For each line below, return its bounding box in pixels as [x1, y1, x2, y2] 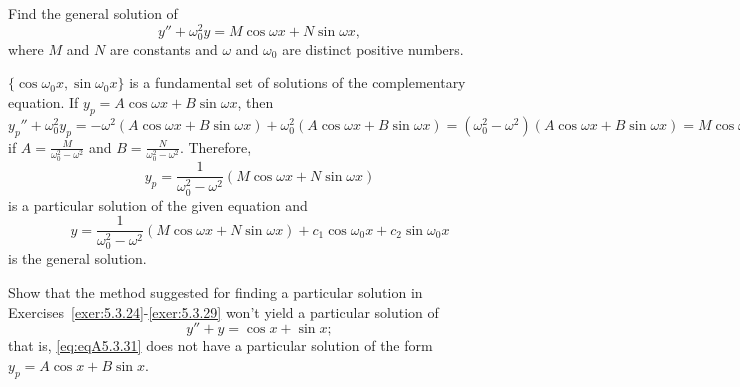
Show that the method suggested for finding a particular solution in [8, 281, 423, 302]
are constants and [109, 38, 218, 59]
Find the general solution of [8, 3, 178, 23]
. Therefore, [179, 136, 252, 157]
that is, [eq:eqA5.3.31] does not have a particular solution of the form [8, 335, 433, 356]
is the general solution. [8, 248, 147, 269]
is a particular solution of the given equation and [8, 194, 308, 215]
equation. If [8, 92, 79, 113]
